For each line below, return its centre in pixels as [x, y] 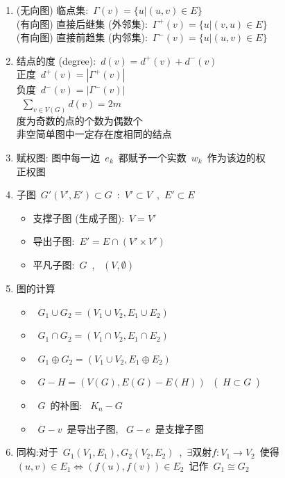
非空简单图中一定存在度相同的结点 [94, 134]
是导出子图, [93, 428]
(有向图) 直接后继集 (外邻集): [82, 23]
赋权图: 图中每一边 [58, 158]
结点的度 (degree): [56, 60]
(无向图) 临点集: [52, 10]
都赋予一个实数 [152, 158]
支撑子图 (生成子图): [79, 217]
